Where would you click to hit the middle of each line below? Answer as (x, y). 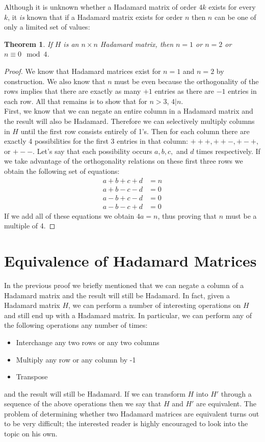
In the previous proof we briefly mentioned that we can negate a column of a (124, 285)
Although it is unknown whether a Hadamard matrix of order (100, 7)
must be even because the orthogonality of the (187, 81)
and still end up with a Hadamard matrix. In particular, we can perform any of (128, 315)
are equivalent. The (226, 404)
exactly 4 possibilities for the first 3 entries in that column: (96, 141)
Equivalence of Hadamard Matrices (130, 261)
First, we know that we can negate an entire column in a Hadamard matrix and (129, 111)
